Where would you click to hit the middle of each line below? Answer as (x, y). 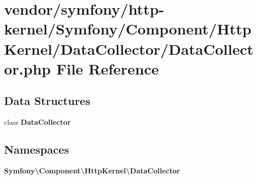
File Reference (107, 68)
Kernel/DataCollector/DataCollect (129, 48)
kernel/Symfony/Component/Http (128, 29)
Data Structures (47, 101)
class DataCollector (38, 122)
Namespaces (37, 149)
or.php (27, 68)
